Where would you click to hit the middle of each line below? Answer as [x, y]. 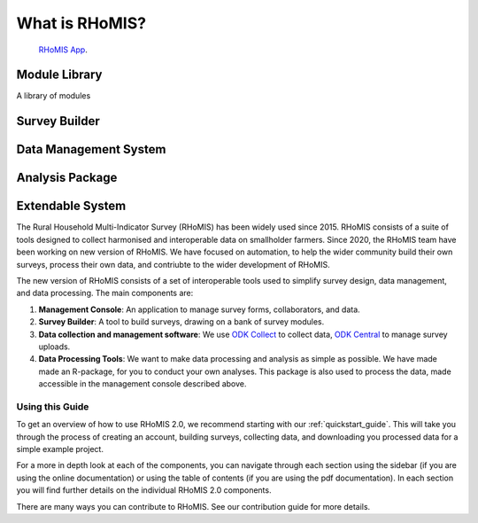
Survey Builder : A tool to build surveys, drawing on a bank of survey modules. [181, 322]
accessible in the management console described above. [143, 384]
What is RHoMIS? [81, 23]
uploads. [54, 347]
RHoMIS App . [63, 50]
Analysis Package [67, 178]
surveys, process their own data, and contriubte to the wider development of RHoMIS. [173, 264]
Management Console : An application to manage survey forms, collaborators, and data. [199, 309]
